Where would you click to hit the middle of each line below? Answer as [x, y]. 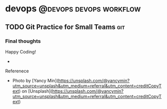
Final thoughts [23, 41]
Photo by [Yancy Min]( [35, 80]
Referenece [17, 71]
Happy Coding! [21, 52]
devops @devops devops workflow [73, 9]
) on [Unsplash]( [36, 91]
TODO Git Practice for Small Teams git [65, 27]
